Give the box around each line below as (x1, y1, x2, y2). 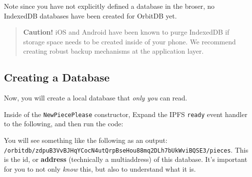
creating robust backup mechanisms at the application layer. (23, 46, 204, 56)
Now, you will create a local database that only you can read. (4, 93, 187, 103)
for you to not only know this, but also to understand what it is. (4, 163, 196, 174)
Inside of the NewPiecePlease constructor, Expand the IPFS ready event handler (4, 109, 248, 119)
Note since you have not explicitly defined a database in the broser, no (4, 1, 214, 11)
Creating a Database (4, 70, 110, 85)
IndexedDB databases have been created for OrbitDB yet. (4, 10, 177, 20)
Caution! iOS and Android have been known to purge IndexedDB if (23, 27, 230, 37)
